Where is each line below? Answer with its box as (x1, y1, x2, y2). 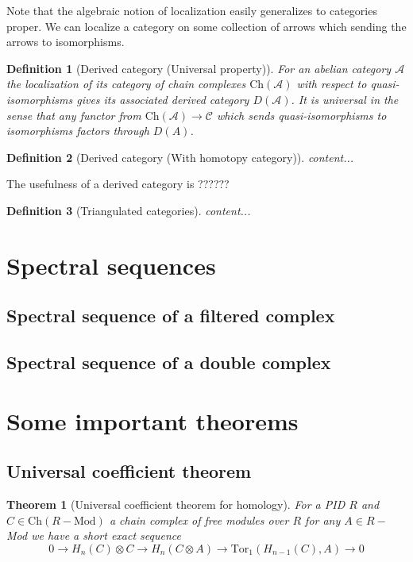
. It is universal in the (291, 90, 399, 107)
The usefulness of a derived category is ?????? (6, 175, 230, 192)
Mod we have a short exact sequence (6, 527, 181, 544)
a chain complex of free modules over (109, 511, 289, 528)
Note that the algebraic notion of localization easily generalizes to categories (6, 2, 377, 18)
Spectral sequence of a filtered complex (6, 303, 335, 328)
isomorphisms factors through (6, 122, 149, 139)
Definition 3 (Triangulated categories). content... (6, 202, 251, 218)
